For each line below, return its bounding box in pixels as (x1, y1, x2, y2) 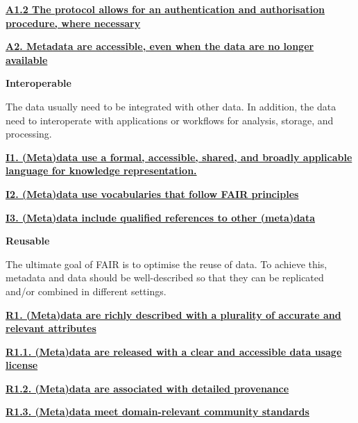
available (6, 52, 48, 67)
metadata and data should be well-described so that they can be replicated (6, 270, 324, 285)
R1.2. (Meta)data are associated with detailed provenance (6, 381, 289, 395)
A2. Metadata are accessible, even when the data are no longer (6, 39, 314, 53)
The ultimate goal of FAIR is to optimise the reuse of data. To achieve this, (6, 256, 327, 271)
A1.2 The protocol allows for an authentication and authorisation (6, 2, 325, 16)
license (6, 358, 38, 372)
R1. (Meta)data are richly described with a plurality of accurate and (6, 307, 341, 322)
